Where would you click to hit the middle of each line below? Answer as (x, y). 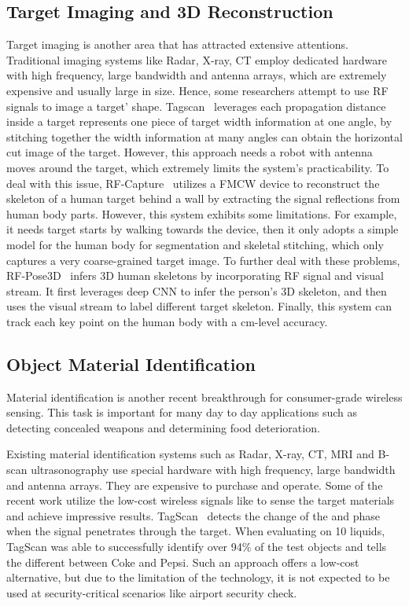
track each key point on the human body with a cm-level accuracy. (167, 321)
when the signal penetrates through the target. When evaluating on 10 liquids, (196, 531)
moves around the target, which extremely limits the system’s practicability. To (198, 167)
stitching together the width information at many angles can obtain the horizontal (204, 136)
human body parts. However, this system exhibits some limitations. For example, (202, 213)
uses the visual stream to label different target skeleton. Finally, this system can (199, 306)
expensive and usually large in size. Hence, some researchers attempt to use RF (197, 90)
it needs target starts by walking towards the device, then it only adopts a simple (203, 229)
